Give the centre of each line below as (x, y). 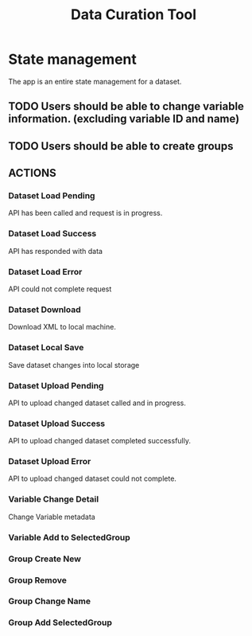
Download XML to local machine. (62, 327)
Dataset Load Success (52, 234)
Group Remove (38, 580)
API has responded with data (56, 251)
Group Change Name (50, 601)
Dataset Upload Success (57, 423)
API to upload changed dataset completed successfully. (99, 441)
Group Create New (45, 559)
